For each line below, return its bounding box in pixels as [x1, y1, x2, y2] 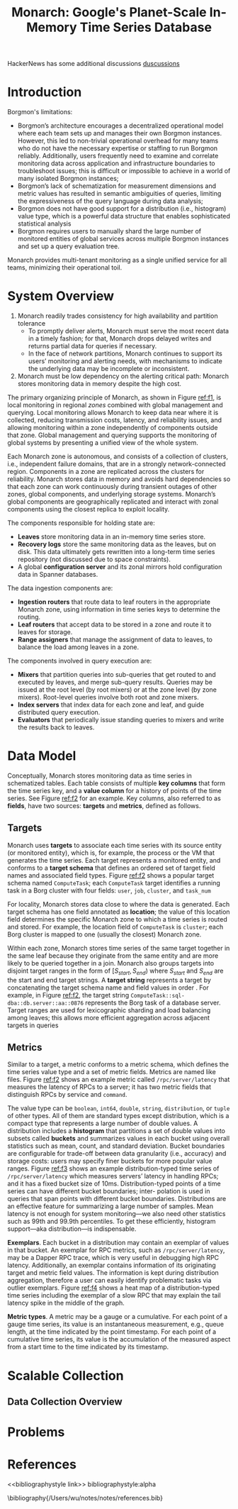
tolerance [17, 319, 46, 328]
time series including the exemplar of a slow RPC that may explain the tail [7, 1291, 221, 1300]
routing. [17, 613, 41, 621]
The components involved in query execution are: [7, 657, 152, 665]
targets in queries [7, 1021, 59, 1029]
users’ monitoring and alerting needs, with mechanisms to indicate [28, 357, 223, 365]
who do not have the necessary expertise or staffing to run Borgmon [17, 144, 218, 153]
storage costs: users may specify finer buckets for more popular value [7, 1157, 212, 1166]
